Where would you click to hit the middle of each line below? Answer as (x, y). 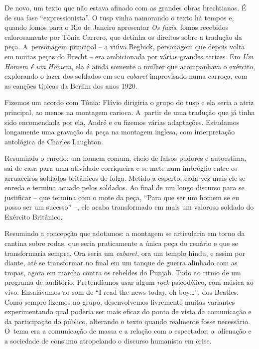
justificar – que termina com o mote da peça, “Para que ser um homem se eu (122, 197)
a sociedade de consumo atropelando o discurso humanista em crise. (108, 341)
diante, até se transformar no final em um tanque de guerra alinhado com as (121, 263)
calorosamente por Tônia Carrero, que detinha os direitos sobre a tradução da (123, 37)
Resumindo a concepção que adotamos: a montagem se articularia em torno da (125, 233)
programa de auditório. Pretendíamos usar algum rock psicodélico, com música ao (129, 282)
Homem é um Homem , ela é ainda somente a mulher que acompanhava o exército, (130, 66)
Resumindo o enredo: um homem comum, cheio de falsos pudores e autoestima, (126, 158)
